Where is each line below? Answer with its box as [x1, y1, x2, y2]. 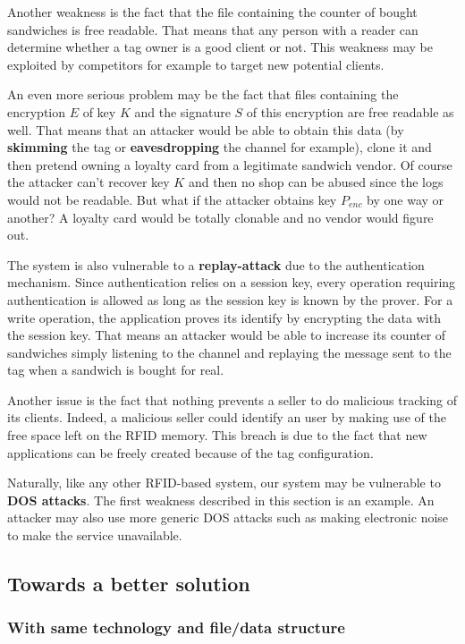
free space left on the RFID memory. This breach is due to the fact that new [7, 426, 427, 445]
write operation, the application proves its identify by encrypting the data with [7, 308, 441, 326]
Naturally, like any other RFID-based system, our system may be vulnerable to [7, 473, 441, 492]
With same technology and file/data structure [7, 616, 345, 639]
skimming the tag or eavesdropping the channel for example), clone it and [7, 138, 432, 157]
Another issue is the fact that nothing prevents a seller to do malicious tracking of [7, 390, 458, 409]
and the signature [134, 102, 231, 121]
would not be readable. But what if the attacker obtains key [7, 190, 337, 208]
